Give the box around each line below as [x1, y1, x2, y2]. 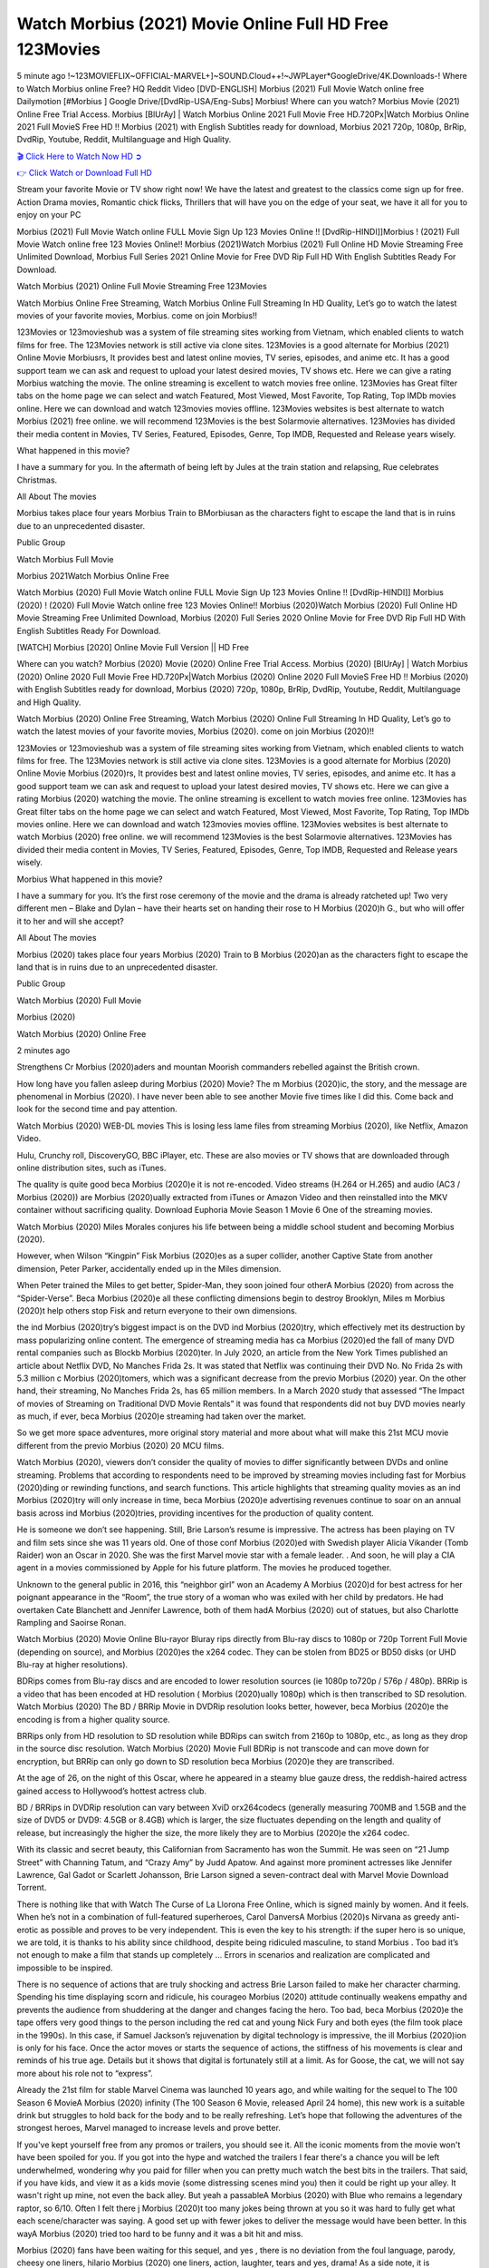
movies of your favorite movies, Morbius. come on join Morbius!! [16, 309, 258, 321]
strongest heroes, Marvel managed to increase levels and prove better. [16, 2123, 281, 2134]
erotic [16, 1924, 39, 1935]
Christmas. [16, 474, 58, 485]
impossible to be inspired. [16, 1962, 113, 1973]
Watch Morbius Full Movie [16, 553, 114, 564]
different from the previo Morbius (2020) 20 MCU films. [16, 1440, 225, 1451]
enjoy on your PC [16, 210, 81, 220]
